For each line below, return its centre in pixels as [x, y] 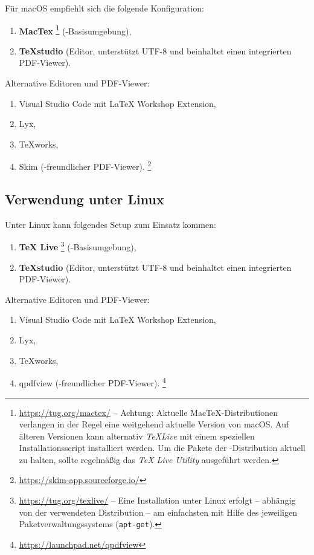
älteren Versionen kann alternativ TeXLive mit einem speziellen [137, 436]
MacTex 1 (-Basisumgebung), [75, 30]
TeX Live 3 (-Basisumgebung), [78, 246]
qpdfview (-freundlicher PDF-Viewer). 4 [92, 382]
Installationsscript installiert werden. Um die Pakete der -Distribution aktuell [162, 448]
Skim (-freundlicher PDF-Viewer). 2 [85, 166]
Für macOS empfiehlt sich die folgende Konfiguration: [104, 8]
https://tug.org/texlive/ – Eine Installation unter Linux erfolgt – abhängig [157, 500]
